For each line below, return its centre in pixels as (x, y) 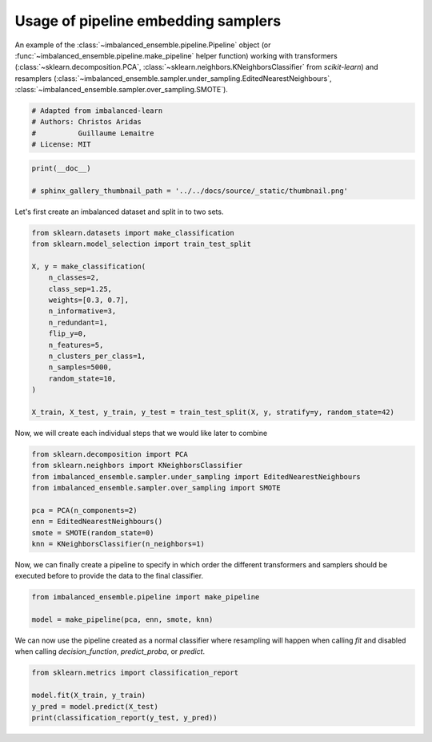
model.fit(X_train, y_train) (89, 696)
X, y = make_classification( (89, 266)
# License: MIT (61, 145)
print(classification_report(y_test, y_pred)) (124, 718)
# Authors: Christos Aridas (86, 122)
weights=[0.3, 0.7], (89, 300)
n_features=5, (76, 345)
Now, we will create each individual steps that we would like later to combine (141, 433)
